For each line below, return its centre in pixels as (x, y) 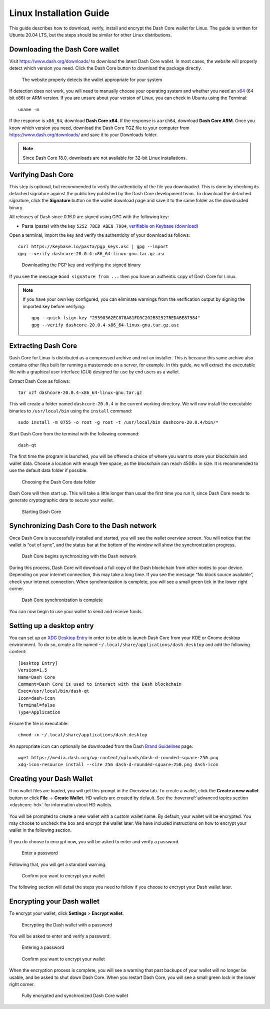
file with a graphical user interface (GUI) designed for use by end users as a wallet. (94, 372)
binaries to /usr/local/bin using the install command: (71, 411)
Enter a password (40, 853)
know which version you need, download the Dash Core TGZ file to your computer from (99, 128)
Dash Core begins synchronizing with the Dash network (79, 556)
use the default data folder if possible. (48, 470)
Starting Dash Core (41, 512)
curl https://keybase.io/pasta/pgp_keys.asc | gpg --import (93, 247)
